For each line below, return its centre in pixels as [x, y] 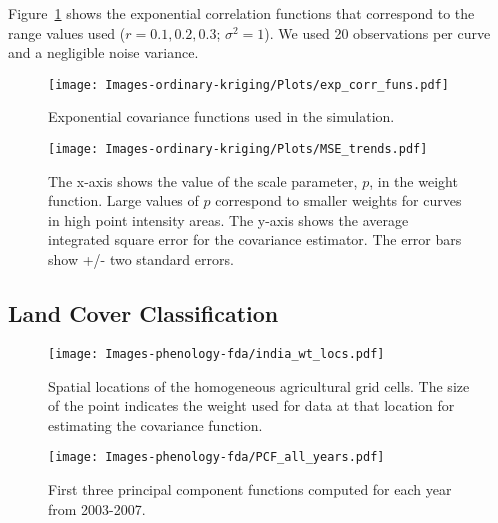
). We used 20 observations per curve [377, 32]
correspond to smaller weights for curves [338, 200]
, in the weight [413, 180]
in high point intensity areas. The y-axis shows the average [228, 219]
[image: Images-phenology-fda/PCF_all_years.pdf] [216, 457]
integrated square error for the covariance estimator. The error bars [255, 239]
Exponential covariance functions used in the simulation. [221, 116]
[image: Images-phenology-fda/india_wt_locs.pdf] [216, 353]
